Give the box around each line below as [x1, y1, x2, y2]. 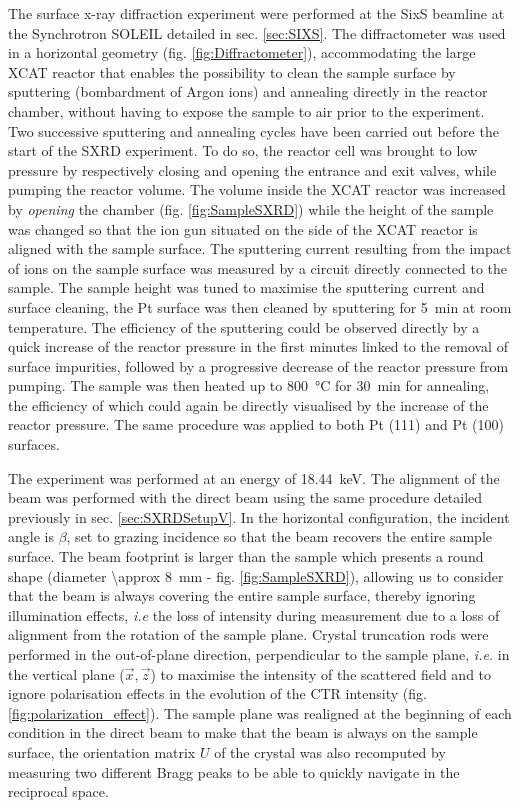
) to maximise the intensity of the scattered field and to [150, 663, 492, 684]
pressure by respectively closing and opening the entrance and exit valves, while [8, 159, 497, 180]
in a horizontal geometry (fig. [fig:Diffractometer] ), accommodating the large [8, 42, 476, 63]
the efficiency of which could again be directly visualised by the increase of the [8, 394, 489, 415]
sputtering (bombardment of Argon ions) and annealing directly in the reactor [8, 81, 488, 102]
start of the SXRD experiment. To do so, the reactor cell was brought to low [8, 140, 477, 161]
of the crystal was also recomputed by [214, 741, 446, 762]
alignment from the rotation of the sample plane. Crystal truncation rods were [8, 624, 489, 645]
